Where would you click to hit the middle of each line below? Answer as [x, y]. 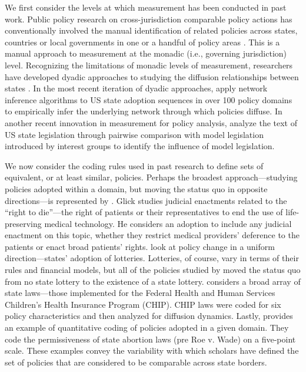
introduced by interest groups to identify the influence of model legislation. [140, 146]
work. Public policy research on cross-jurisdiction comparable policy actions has [149, 19]
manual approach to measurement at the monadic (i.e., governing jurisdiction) [146, 53]
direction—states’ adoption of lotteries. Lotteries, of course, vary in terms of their [152, 258]
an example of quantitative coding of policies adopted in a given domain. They [147, 327]
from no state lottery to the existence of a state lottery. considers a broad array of [153, 281]
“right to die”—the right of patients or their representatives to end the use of [144, 212]
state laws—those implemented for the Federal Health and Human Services [140, 293]
